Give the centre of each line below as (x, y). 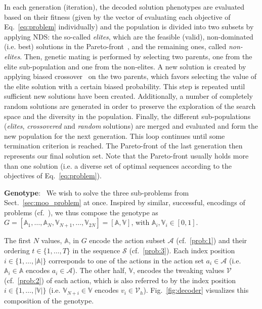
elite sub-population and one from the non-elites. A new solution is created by (125, 66)
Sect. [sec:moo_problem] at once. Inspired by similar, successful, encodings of (125, 202)
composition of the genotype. (49, 300)
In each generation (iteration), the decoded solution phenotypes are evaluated (124, 7)
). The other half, (99, 270)
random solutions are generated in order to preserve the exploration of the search (130, 106)
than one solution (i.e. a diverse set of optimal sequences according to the (118, 165)
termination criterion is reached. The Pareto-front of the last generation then (123, 146)
